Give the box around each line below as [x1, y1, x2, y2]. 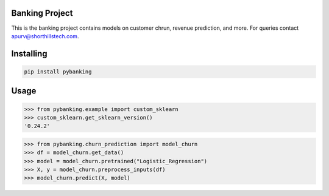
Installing [11, 49, 48, 59]
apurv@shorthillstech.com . [11, 32, 79, 39]
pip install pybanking [24, 68, 92, 75]
